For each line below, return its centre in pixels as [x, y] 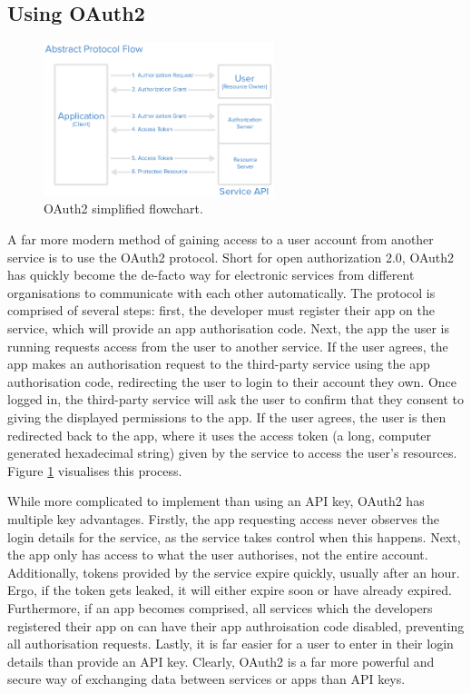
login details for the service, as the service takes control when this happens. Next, [234, 536]
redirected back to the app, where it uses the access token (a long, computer [220, 435]
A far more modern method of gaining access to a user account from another [221, 239]
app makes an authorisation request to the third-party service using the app [219, 364]
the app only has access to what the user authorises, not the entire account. [218, 555]
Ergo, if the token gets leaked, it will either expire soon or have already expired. [230, 590]
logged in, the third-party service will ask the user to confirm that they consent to [235, 399]
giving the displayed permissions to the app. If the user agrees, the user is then [227, 417]
